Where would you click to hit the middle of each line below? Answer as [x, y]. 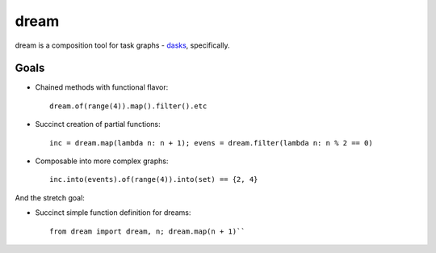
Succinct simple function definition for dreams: [113, 213]
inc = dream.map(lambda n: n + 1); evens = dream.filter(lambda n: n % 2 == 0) [211, 143]
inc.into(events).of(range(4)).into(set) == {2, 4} [154, 179]
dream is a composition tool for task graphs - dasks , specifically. [122, 45]
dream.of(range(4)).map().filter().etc [128, 106]
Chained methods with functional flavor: [102, 87]
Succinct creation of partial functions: [98, 124]
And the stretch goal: [50, 197]
